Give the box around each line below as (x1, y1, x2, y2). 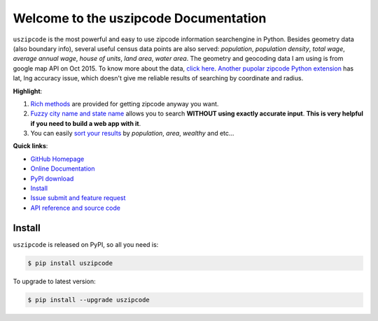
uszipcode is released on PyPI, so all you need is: (13, 240, 159, 248)
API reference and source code (30, 204, 120, 212)
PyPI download (30, 174, 74, 183)
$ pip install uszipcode (27, 259, 113, 267)
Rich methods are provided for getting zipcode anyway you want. (30, 99, 219, 108)
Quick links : (13, 142, 48, 150)
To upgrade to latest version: (13, 277, 96, 285)
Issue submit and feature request (30, 194, 126, 202)
